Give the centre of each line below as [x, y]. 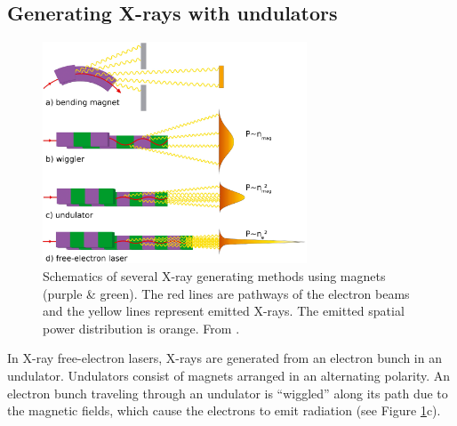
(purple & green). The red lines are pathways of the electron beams [226, 293]
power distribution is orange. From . [141, 328]
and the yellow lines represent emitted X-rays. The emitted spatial [224, 311]
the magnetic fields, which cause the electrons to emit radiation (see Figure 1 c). [224, 410]
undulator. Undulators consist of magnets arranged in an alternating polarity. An [229, 376]
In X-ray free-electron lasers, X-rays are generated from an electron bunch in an [224, 358]
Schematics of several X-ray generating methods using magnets [214, 276]
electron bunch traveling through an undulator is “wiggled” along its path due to [228, 393]
